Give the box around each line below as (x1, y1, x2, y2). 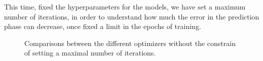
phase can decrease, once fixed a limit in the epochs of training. (4, 21, 201, 31)
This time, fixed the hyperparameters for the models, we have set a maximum (4, 1, 246, 11)
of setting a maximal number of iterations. (24, 47, 156, 58)
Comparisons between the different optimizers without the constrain (24, 37, 236, 48)
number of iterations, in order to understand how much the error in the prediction (4, 11, 259, 21)
